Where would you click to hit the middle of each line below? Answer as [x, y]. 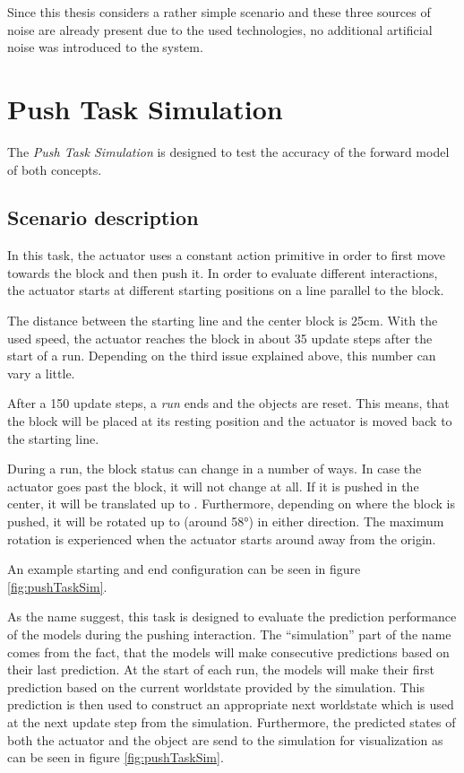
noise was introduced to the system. [105, 47]
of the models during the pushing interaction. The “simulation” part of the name [229, 634]
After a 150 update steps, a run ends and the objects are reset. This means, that [228, 403]
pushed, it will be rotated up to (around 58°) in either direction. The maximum [226, 521]
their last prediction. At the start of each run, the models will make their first [221, 669]
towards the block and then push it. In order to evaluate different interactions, [223, 272]
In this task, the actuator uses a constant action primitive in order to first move [227, 255]
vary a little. [41, 373]
